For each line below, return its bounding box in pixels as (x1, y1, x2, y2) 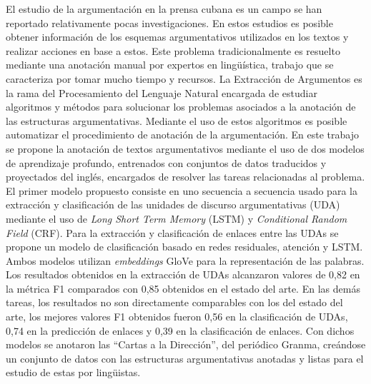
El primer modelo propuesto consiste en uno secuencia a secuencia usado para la (6, 183, 357, 198)
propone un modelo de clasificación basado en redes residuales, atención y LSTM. (6, 239, 363, 254)
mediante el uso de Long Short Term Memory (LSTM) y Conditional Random (6, 211, 347, 226)
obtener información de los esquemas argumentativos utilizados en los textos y (6, 29, 349, 44)
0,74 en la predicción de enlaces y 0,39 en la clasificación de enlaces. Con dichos (6, 323, 355, 338)
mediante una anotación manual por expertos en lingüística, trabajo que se (6, 57, 334, 72)
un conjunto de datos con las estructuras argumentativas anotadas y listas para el (6, 350, 364, 365)
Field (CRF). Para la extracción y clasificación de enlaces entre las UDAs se (6, 225, 339, 240)
